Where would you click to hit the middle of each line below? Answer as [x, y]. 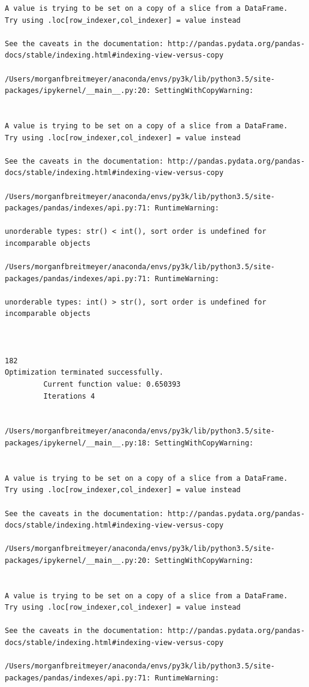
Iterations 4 [69, 396]
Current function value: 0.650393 [112, 384]
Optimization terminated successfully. [84, 373]
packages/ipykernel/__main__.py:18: [78, 443]
